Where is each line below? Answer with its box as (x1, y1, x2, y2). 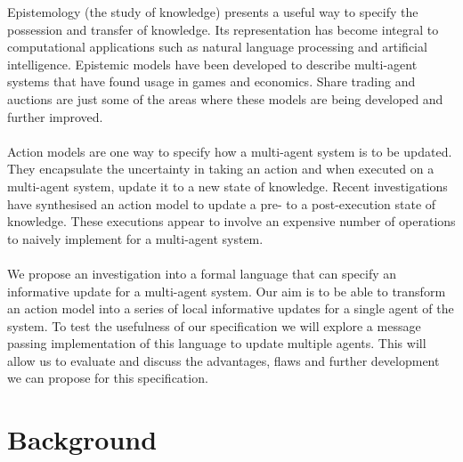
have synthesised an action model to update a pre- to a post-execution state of (7, 194, 436, 213)
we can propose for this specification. (7, 369, 208, 387)
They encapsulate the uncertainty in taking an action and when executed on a (7, 159, 435, 178)
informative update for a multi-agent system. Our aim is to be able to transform (7, 281, 446, 300)
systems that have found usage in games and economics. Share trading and (7, 72, 416, 91)
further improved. (7, 107, 103, 126)
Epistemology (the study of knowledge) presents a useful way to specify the (7, 3, 418, 20)
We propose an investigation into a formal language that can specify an (7, 263, 397, 282)
